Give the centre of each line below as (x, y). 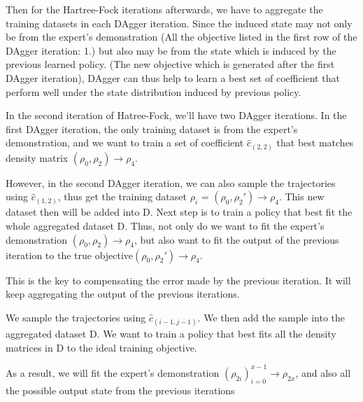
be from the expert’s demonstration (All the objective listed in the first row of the (181, 37)
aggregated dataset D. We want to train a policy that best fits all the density (171, 334)
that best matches (315, 143)
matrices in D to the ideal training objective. (101, 347)
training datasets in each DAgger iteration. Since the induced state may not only (179, 23)
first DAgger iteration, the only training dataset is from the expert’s (152, 129)
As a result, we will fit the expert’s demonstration (113, 372)
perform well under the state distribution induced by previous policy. (154, 91)
